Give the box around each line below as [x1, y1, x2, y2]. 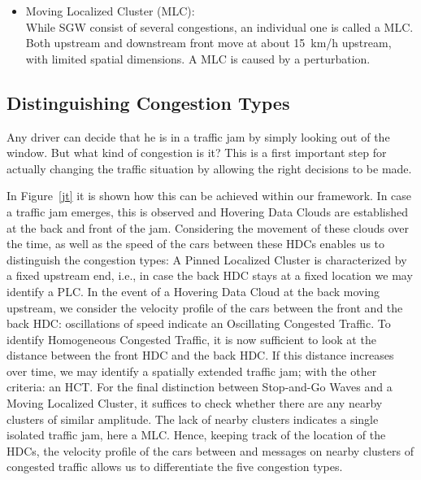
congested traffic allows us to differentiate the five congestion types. [7, 458, 343, 475]
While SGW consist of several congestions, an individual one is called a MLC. [25, 18, 414, 35]
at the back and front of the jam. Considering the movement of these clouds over [7, 219, 409, 236]
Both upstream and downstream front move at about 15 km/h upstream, [25, 34, 392, 51]
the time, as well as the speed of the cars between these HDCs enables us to [7, 235, 385, 252]
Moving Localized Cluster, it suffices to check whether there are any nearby [7, 395, 383, 412]
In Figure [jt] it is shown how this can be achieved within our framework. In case [7, 187, 412, 204]
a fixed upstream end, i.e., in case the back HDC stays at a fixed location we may [7, 267, 413, 284]
